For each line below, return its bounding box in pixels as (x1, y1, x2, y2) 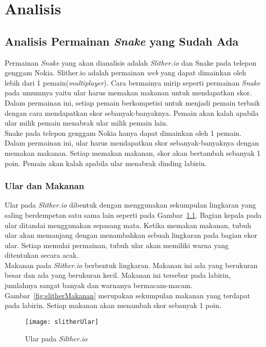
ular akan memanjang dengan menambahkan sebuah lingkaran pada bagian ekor (5, 230, 257, 240)
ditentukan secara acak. (5, 250, 79, 260)
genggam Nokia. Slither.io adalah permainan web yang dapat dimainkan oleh (5, 67, 247, 78)
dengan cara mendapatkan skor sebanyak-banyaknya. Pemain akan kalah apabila (5, 107, 259, 118)
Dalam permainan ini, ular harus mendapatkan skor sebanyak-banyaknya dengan (5, 137, 259, 148)
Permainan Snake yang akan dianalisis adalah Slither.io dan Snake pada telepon (5, 57, 257, 68)
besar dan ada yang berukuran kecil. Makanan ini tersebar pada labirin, (5, 270, 231, 280)
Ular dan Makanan (5, 179, 85, 192)
